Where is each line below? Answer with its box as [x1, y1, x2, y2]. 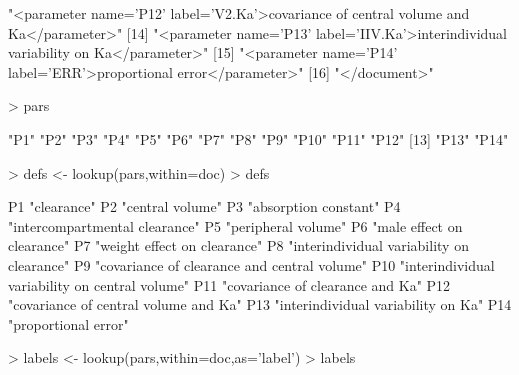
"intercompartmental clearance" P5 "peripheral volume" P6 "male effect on [8, 215, 463, 236]
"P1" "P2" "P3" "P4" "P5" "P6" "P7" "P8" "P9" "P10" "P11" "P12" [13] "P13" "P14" [8, 128, 509, 149]
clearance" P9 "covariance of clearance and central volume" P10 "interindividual [8, 254, 495, 275]
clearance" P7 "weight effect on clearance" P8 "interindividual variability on [8, 235, 469, 256]
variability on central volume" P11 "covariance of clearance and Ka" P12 [8, 274, 451, 295]
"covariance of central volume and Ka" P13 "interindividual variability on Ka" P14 [8, 294, 512, 315]
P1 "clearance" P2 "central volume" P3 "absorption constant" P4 [8, 196, 401, 217]
